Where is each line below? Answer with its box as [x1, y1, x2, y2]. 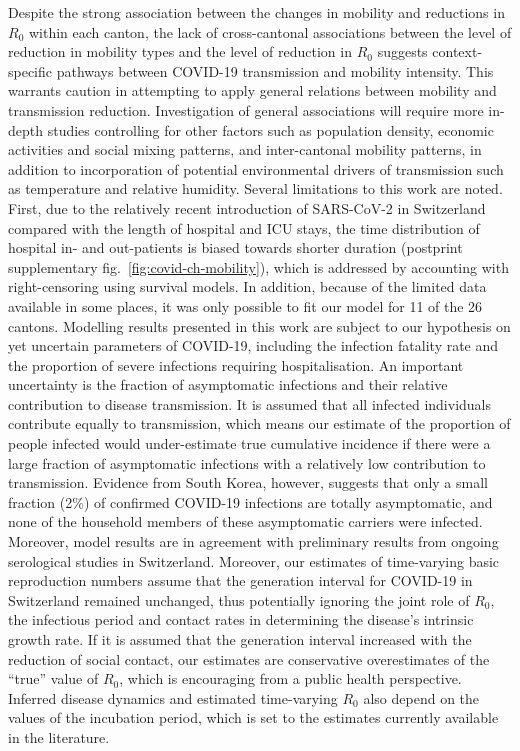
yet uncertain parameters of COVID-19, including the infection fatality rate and [8, 335, 499, 356]
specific [8, 60, 53, 81]
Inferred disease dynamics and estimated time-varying [8, 687, 338, 708]
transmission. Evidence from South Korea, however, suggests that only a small [8, 472, 488, 493]
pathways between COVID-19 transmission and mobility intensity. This [56, 60, 494, 81]
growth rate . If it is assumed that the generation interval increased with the [8, 629, 472, 649]
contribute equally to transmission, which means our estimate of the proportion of [8, 413, 511, 434]
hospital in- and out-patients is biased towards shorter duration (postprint [8, 237, 463, 258]
